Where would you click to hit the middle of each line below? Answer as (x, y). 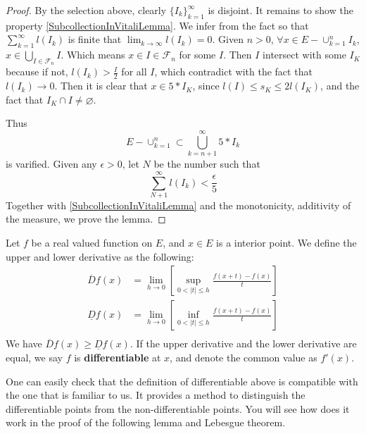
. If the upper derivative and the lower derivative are (243, 343)
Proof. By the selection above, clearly (86, 10)
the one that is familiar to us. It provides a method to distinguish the (156, 395)
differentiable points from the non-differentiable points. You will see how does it (178, 408)
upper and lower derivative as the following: (100, 256)
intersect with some (304, 55)
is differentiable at (118, 357)
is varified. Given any (51, 164)
